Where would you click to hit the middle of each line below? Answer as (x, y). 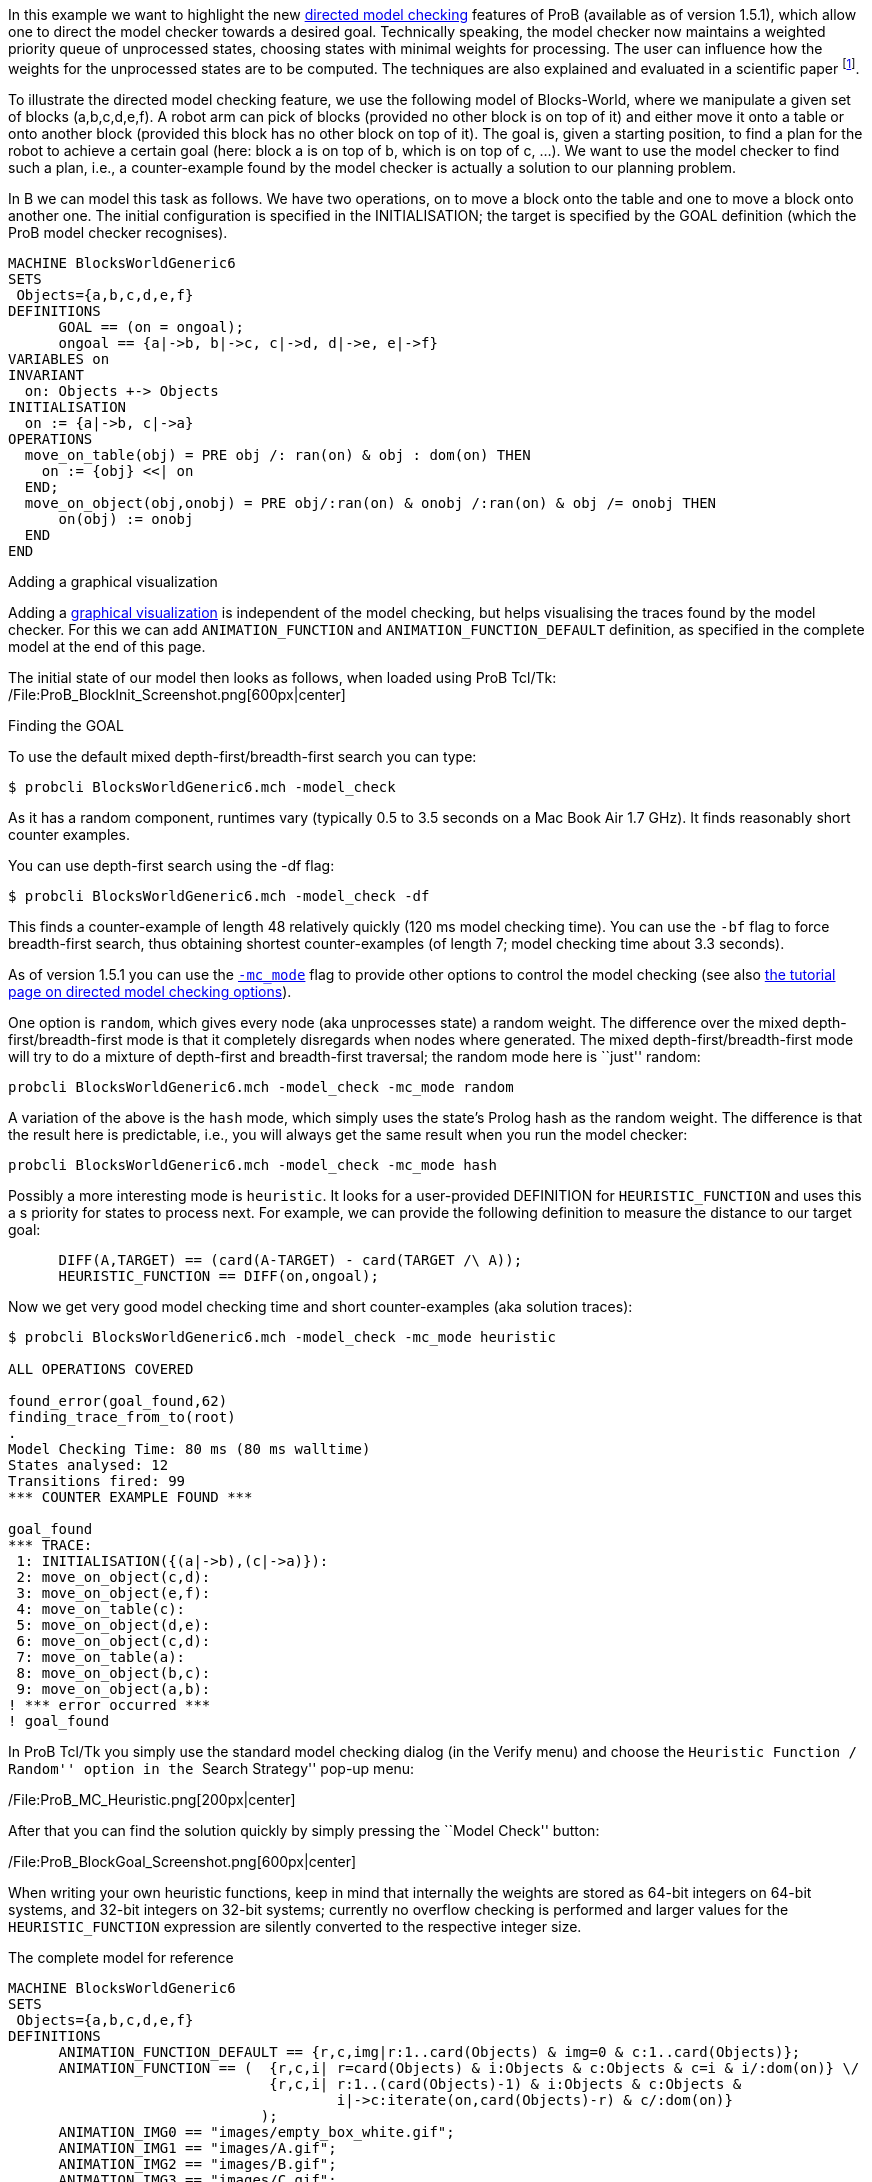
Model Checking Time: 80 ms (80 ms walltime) (189, 1448)
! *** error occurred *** (109, 1704)
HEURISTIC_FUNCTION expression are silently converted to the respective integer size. (295, 1926)
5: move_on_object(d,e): (113, 1624)
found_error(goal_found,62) (118, 1400)
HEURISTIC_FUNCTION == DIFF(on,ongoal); (218, 1275)
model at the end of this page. (107, 646)
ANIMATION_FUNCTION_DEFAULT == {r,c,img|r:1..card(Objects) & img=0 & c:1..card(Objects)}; (429, 2051)
